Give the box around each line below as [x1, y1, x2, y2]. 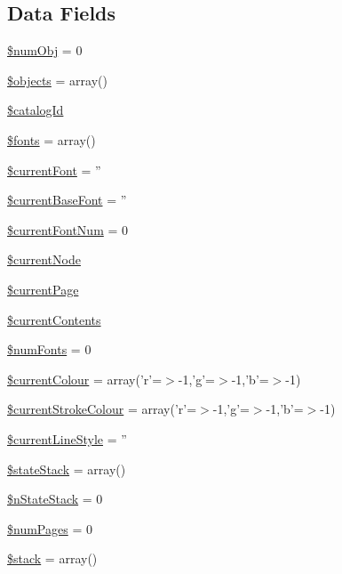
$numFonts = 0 [7, 340, 91, 359]
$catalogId [7, 101, 64, 119]
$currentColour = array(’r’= [7, 369, 163, 388]
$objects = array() [7, 70, 107, 89]
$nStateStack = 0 [7, 489, 103, 508]
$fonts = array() [7, 130, 96, 149]
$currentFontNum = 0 [7, 220, 129, 238]
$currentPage [7, 279, 79, 298]
